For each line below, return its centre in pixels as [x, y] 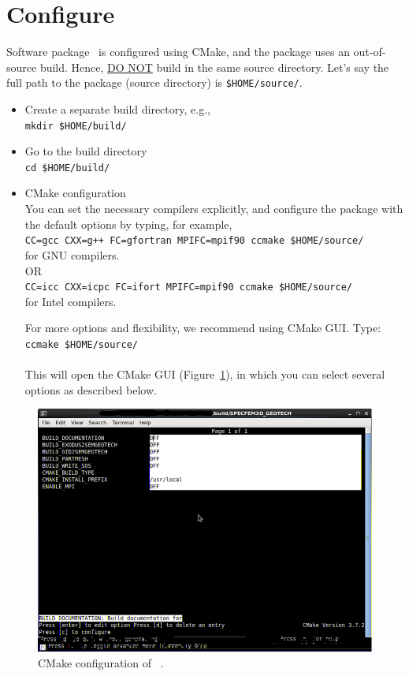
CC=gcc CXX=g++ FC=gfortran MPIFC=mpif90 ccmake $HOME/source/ [194, 241]
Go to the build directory [86, 151]
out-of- [370, 52]
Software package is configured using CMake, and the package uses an [178, 52]
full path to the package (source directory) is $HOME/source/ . [154, 82]
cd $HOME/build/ [67, 168]
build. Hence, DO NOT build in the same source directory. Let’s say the [214, 67]
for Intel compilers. [71, 301]
